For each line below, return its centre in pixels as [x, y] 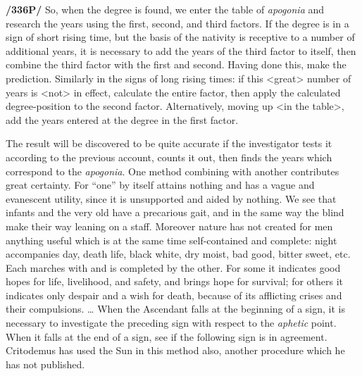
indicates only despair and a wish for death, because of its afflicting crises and [174, 295]
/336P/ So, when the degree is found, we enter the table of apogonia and [165, 9]
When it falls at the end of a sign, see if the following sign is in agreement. [167, 336]
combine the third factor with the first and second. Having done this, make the [176, 64]
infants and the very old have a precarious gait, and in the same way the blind [175, 212]
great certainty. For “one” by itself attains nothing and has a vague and [160, 185]
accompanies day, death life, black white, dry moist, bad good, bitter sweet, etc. [178, 254]
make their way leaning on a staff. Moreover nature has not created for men [169, 226]
